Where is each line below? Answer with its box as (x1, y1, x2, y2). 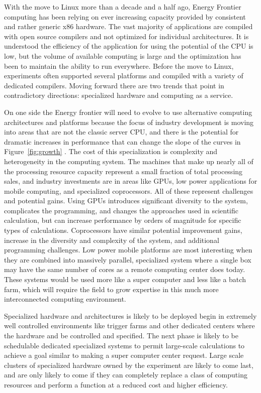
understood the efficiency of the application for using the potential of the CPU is (4, 41, 253, 51)
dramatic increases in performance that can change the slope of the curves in (4, 136, 241, 147)
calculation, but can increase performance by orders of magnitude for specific (4, 215, 241, 225)
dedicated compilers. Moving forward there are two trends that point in (4, 80, 224, 90)
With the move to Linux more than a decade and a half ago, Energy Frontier (4, 2, 241, 12)
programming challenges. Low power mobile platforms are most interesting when (4, 244, 252, 255)
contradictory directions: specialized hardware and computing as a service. (4, 90, 233, 100)
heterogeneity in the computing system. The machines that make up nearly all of (4, 156, 253, 166)
